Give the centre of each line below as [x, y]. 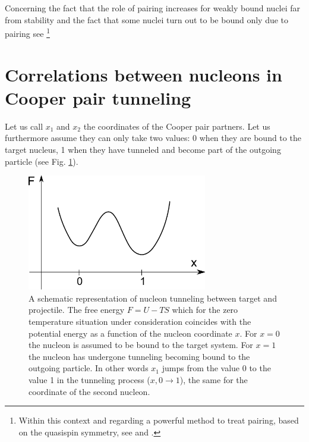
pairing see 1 [27, 32]
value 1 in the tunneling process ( [89, 380]
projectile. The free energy [77, 310]
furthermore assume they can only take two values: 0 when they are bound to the [153, 138]
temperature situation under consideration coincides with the [140, 322]
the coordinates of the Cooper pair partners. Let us [177, 126]
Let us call [24, 126]
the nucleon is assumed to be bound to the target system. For [141, 345]
